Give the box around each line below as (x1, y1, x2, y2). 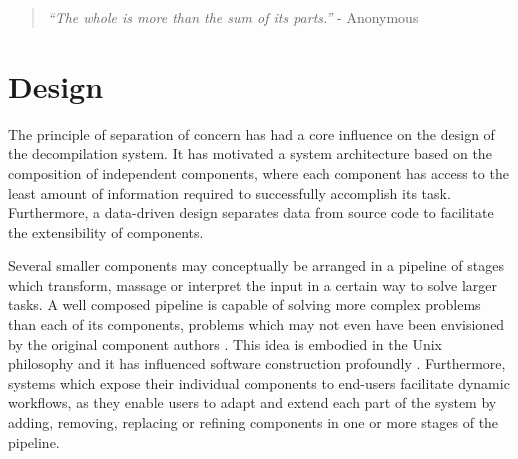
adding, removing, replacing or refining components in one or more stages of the (8, 412, 499, 433)
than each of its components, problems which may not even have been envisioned (8, 314, 505, 335)
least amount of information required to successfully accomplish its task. (8, 182, 451, 203)
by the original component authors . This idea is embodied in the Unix (8, 333, 442, 354)
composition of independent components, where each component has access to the (8, 162, 509, 183)
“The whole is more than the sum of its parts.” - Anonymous (47, 7, 419, 27)
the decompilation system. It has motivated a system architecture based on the (8, 143, 492, 164)
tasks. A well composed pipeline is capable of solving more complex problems (8, 294, 481, 315)
